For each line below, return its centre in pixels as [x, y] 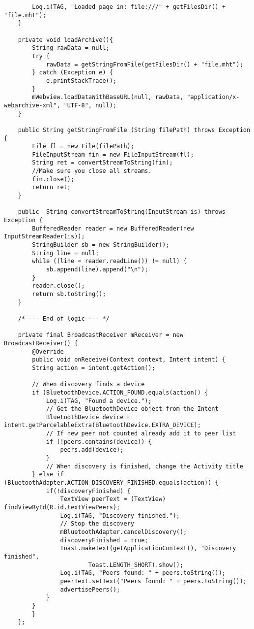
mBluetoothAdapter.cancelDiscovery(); [124, 532]
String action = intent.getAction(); [94, 368]
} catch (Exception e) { [72, 73]
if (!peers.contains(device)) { [99, 442]
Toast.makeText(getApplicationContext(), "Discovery [148, 548]
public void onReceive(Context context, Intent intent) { [129, 360]
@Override [48, 351]
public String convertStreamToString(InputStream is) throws [122, 212]
